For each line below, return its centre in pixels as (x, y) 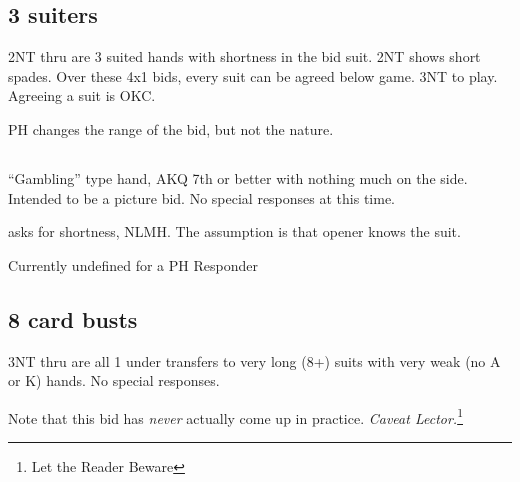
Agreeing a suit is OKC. (82, 95)
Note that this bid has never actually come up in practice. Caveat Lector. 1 (235, 416)
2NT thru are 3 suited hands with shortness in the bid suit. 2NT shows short (244, 56)
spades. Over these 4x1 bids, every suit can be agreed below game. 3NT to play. (253, 75)
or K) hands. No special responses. (114, 380)
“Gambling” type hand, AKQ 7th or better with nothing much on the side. (238, 177)
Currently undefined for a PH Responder (133, 264)
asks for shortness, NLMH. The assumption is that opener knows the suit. (234, 231)
